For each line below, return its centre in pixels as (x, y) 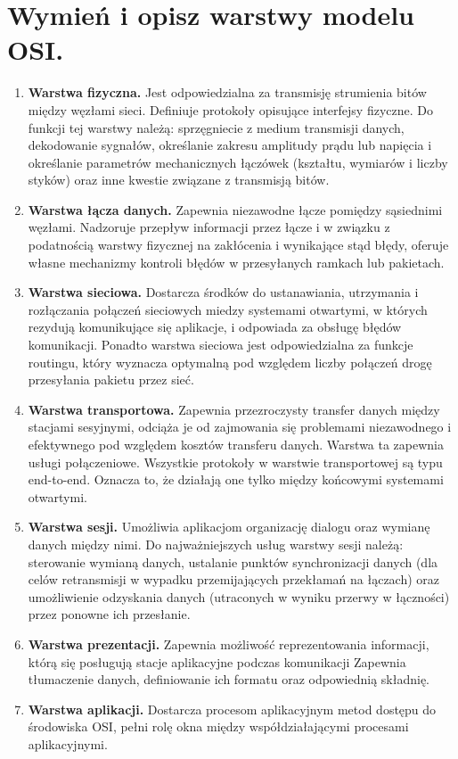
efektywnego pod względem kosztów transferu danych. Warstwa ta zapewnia (236, 444)
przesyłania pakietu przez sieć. (111, 379)
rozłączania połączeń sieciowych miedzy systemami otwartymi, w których (228, 309)
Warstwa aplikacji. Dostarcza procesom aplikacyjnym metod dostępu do (232, 709)
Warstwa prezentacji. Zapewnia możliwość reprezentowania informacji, (229, 643)
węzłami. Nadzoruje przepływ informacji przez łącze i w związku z (209, 227)
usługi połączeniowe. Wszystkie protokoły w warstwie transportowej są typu (235, 462)
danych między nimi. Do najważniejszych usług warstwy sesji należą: (216, 544)
